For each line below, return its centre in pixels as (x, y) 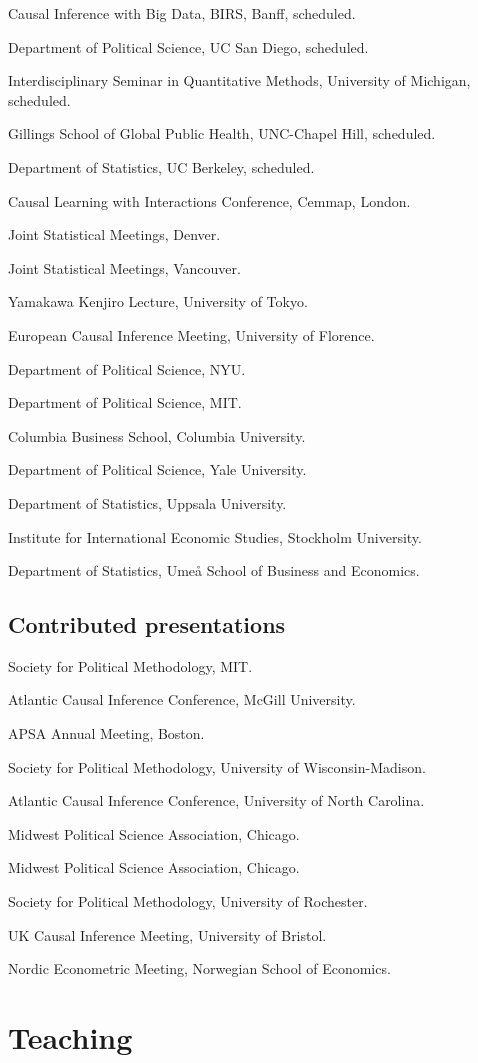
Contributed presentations (147, 624)
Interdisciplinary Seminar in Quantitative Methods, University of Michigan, (239, 80)
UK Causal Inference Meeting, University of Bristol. (167, 934)
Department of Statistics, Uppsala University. (147, 502)
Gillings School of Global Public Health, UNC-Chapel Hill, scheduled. (222, 133)
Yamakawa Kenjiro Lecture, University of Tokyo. (158, 301)
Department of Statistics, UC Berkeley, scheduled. (161, 166)
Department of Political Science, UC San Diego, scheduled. (188, 46)
